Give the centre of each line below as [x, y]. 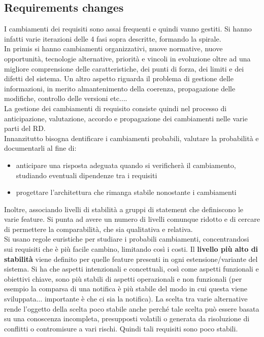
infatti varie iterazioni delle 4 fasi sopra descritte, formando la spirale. [113, 38]
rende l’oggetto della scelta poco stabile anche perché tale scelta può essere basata [132, 308]
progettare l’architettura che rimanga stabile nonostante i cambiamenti [126, 192]
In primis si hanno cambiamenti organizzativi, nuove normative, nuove [113, 48]
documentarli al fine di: [40, 148]
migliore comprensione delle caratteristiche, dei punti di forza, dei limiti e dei [124, 68]
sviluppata [20, 299]
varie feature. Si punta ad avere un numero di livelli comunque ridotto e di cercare [132, 219]
